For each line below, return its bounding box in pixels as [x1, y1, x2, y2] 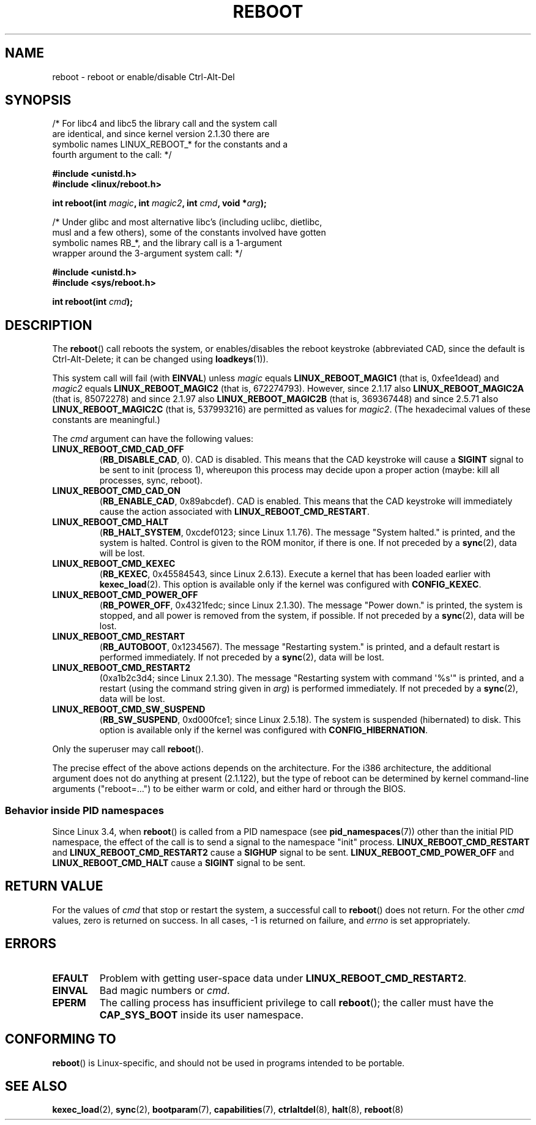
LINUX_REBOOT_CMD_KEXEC [52, 558, 176, 569]
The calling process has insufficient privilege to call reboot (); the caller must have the [99, 996, 494, 1009]
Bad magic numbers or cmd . [99, 984, 230, 996]
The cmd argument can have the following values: [52, 433, 254, 444]
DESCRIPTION [5, 317, 92, 333]
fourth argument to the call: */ [52, 149, 172, 160]
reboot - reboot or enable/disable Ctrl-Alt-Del [52, 71, 235, 82]
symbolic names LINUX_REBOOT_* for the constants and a [52, 139, 288, 150]
